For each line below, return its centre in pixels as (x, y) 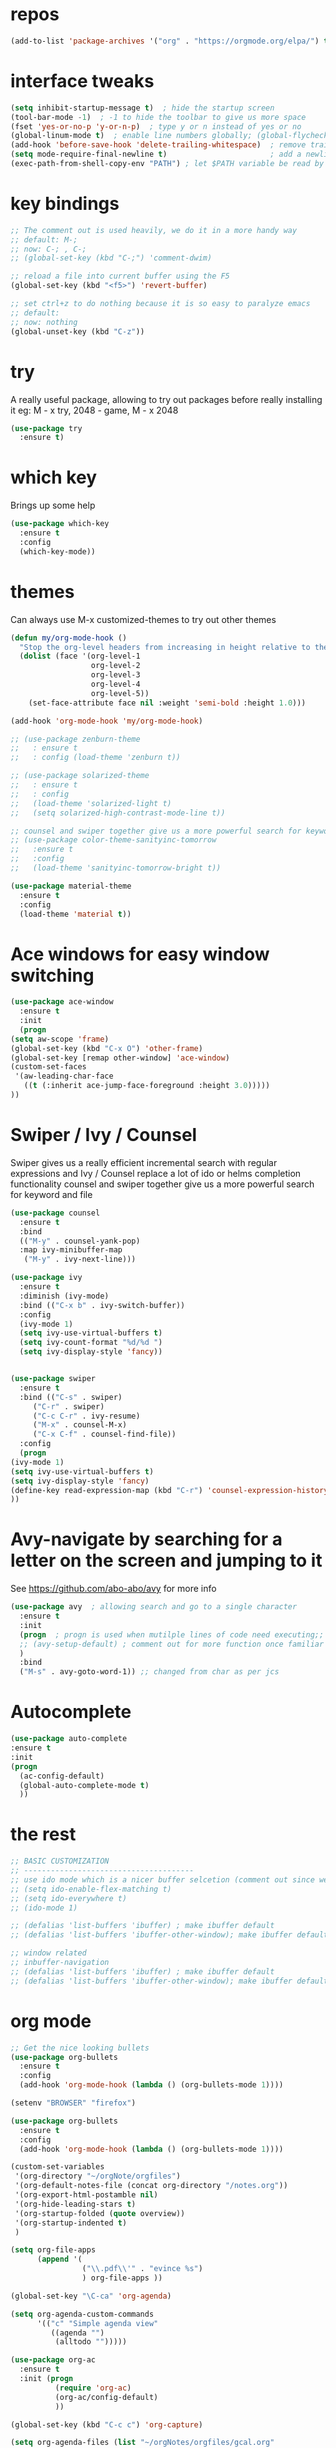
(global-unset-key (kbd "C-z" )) (77, 331)
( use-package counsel (55, 1213)
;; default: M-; (44, 239)
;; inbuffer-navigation (60, 1963)
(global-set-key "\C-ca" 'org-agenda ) (91, 2296)
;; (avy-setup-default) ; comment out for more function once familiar (172, 1644)
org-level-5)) (120, 693)
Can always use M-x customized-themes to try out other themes (143, 619)
